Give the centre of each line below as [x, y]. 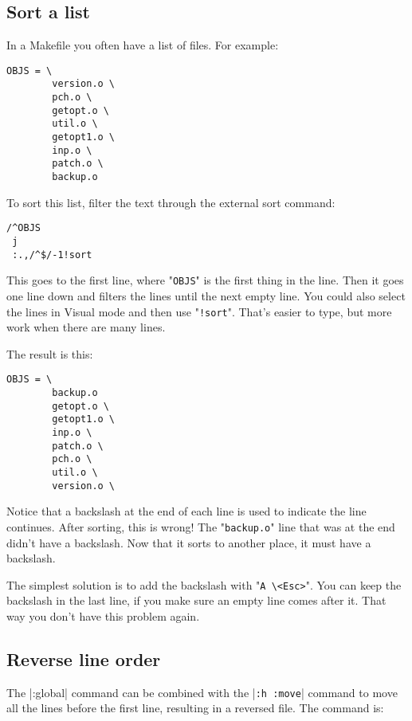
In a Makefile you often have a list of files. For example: [143, 45]
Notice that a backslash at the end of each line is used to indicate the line [186, 511]
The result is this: [50, 353]
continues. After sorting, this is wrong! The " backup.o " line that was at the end [201, 526]
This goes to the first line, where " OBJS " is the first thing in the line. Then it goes [205, 280]
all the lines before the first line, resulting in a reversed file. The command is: [195, 708]
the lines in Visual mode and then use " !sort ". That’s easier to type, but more [199, 311]
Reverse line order [84, 658]
